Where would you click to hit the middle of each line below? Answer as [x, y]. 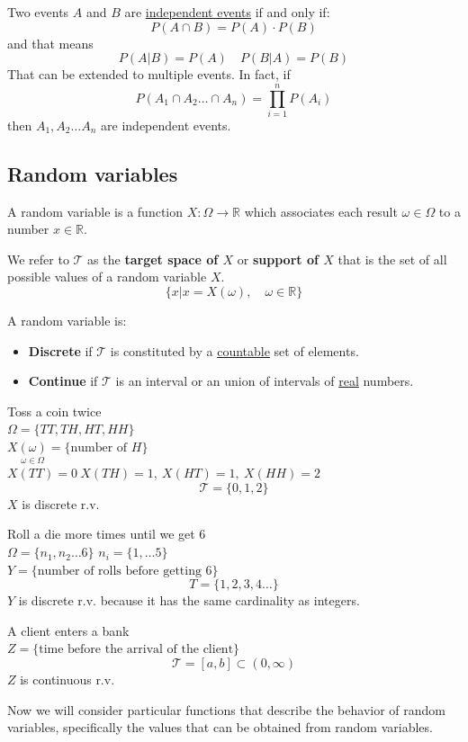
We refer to [38, 259]
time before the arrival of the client [136, 650]
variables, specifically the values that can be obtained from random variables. [220, 727]
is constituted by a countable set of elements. [234, 350]
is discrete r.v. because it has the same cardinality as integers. [189, 600]
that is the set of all [392, 259]
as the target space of [153, 259]
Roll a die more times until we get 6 [107, 534]
